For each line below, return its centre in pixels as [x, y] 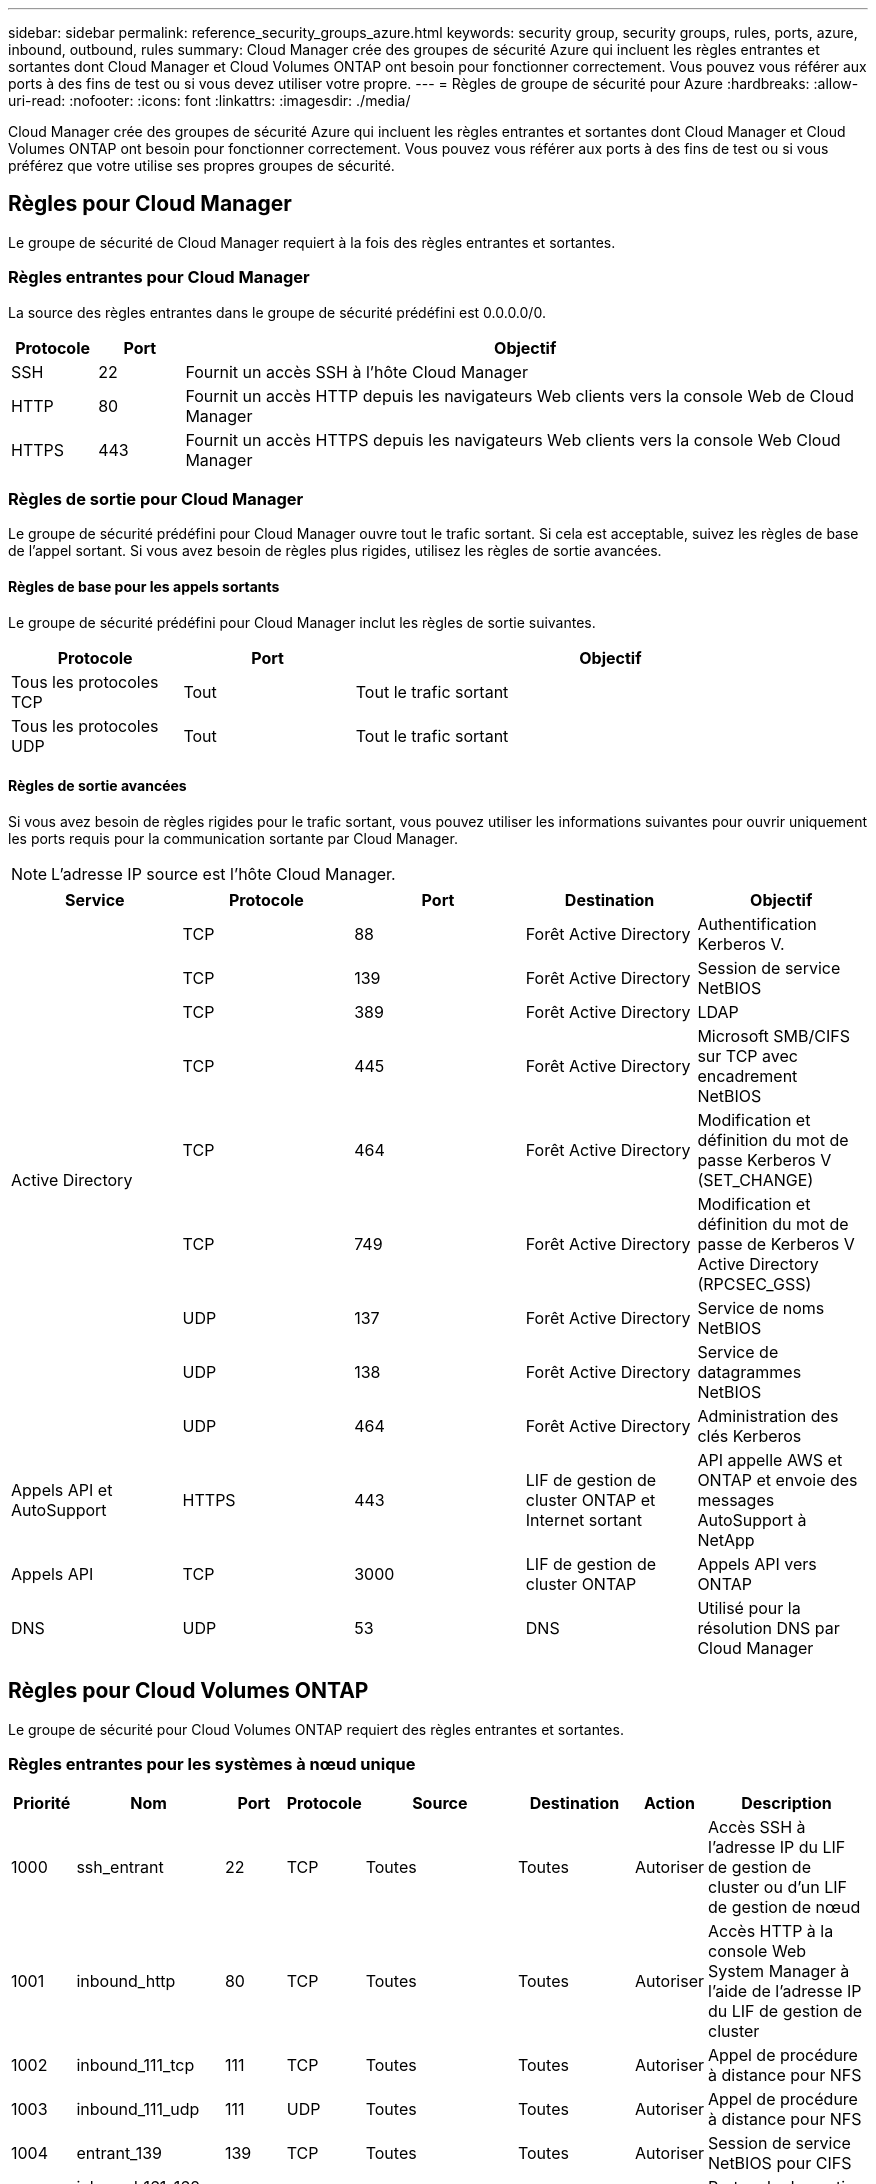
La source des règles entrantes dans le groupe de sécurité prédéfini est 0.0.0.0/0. [277, 312]
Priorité [42, 1803]
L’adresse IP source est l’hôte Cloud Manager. [223, 873]
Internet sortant [584, 1519]
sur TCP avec [747, 1055]
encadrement [747, 1075]
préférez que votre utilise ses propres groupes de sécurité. [201, 165]
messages [736, 1499]
